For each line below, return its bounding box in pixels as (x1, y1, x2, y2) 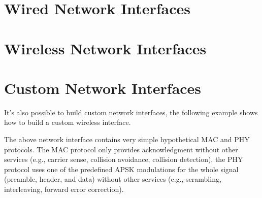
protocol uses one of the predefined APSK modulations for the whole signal (4, 163, 239, 174)
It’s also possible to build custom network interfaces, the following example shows (4, 107, 258, 117)
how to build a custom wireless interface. (4, 117, 131, 127)
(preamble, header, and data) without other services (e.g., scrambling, (4, 174, 221, 184)
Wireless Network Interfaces (4, 38, 207, 58)
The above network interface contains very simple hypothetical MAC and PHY (4, 134, 250, 145)
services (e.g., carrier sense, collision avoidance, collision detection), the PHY (4, 154, 243, 164)
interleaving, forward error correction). (4, 184, 124, 194)
